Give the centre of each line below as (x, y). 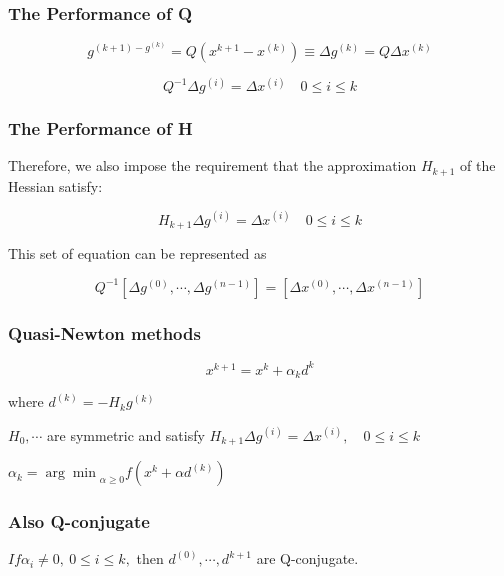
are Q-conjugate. (307, 558)
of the (478, 165)
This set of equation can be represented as (137, 253)
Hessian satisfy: (55, 185)
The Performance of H (100, 128)
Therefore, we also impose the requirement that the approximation (212, 165)
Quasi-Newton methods (104, 332)
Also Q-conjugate (79, 521)
